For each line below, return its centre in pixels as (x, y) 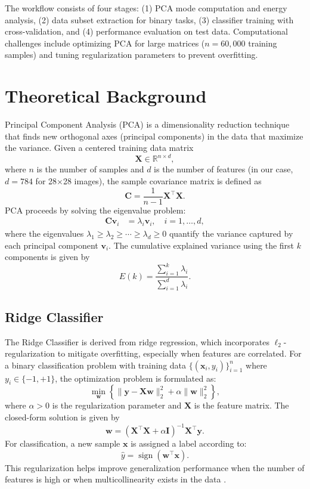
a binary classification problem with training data (96, 365)
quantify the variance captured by (231, 233)
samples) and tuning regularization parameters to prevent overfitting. (131, 55)
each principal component (52, 245)
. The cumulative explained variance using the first (201, 245)
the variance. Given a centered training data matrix (99, 148)
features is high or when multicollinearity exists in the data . (116, 479)
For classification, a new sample (63, 443)
